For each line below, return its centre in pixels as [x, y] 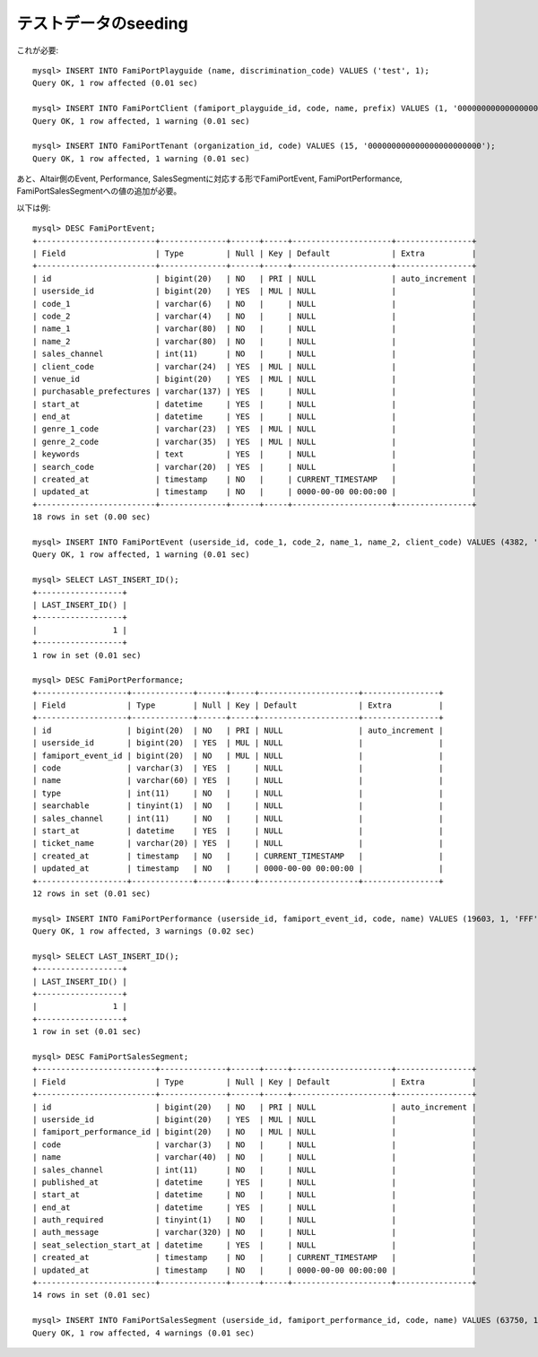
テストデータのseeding [102, 23]
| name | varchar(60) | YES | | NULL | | [238, 781]
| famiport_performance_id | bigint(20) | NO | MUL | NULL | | [255, 1132]
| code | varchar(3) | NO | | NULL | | [255, 1144]
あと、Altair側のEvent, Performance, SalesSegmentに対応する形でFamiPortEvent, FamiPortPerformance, [209, 178]
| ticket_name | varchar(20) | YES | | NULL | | [238, 844]
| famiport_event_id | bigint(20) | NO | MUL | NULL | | [238, 755]
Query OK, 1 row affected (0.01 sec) [116, 83]
